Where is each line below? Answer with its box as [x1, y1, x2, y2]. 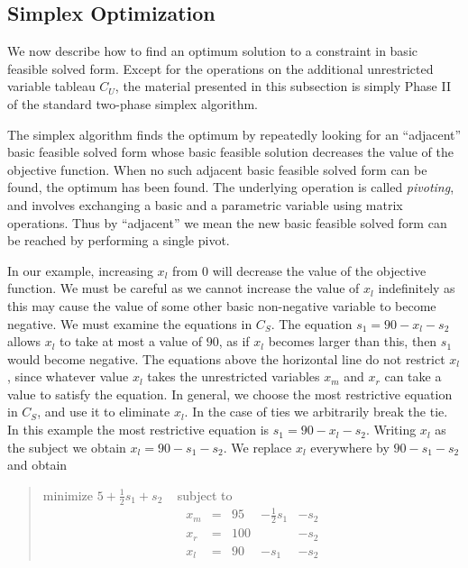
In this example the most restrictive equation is [7, 420, 270, 439]
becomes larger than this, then [268, 332, 437, 351]
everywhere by [310, 437, 390, 456]
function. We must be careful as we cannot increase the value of [7, 279, 360, 298]
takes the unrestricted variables [147, 367, 320, 386]
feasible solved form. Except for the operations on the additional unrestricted [7, 59, 434, 78]
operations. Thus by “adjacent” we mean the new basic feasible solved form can [7, 213, 447, 232]
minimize [42, 485, 94, 504]
